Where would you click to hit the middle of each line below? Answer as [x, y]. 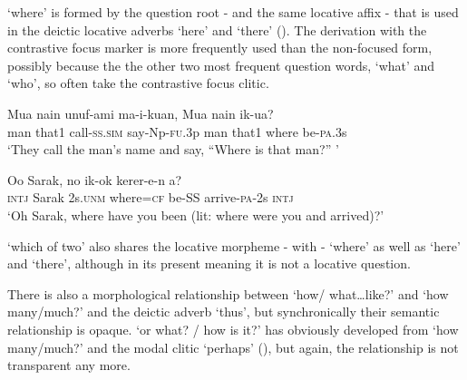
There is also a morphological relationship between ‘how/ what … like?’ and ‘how [228, 293]
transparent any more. [69, 365]
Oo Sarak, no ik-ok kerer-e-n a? [95, 179]
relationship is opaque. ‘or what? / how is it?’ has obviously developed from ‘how [233, 329]
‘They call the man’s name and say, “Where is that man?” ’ [173, 149]
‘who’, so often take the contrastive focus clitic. [138, 83]
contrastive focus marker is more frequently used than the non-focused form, [220, 48]
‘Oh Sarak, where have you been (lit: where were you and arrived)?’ [196, 214]
